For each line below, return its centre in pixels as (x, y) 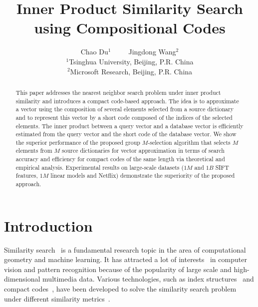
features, (27, 175)
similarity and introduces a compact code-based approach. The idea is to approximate (127, 101)
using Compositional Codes (130, 28)
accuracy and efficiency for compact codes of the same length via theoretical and (120, 159)
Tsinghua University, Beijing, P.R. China (131, 61)
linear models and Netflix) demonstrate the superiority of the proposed (143, 175)
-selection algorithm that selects (189, 142)
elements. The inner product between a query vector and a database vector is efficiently (129, 126)
